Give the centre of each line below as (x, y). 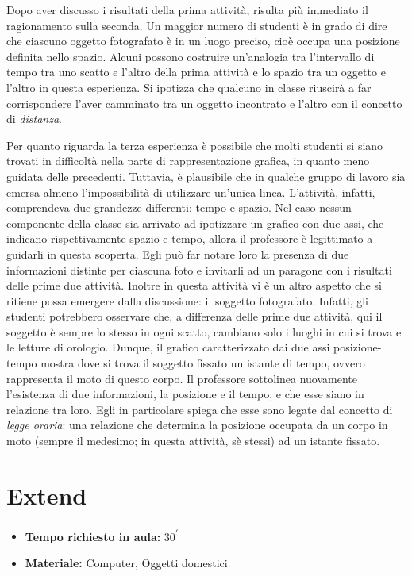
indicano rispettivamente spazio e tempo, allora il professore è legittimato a (190, 238)
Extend (47, 495)
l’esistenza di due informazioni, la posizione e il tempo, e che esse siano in (185, 394)
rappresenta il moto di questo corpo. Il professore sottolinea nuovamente (182, 378)
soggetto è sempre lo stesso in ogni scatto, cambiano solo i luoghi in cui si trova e (204, 331)
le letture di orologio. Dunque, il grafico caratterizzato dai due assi (168, 347)
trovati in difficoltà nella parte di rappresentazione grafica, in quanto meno (188, 161)
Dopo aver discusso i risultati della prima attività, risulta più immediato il (187, 10)
